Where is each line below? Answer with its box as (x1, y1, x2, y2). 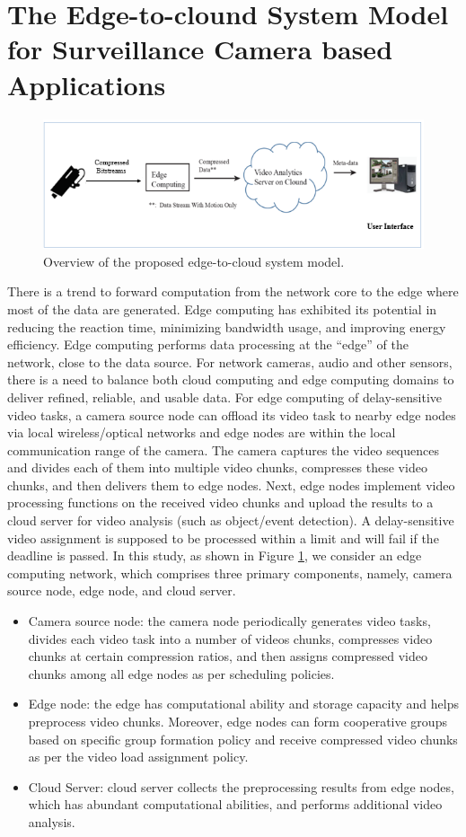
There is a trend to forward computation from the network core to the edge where (7, 282, 459, 301)
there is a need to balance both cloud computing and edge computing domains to (7, 370, 454, 389)
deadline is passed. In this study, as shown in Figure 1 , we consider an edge (7, 546, 422, 565)
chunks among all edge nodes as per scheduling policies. (28, 664, 335, 683)
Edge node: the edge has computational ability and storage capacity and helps (28, 694, 460, 713)
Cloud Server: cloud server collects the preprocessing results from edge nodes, (28, 777, 454, 796)
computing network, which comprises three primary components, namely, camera (7, 563, 453, 582)
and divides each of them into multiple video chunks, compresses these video (7, 458, 427, 477)
